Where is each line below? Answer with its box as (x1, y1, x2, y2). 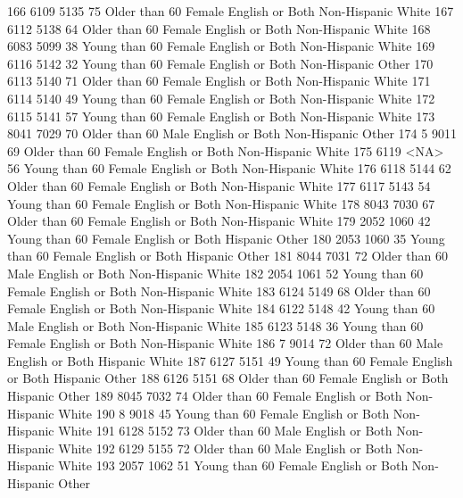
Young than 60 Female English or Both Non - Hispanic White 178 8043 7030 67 (7, 194, 435, 212)
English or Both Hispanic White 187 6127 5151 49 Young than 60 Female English (7, 351, 453, 369)
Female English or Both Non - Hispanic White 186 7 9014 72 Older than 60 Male (7, 334, 443, 353)
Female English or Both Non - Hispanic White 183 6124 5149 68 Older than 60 (7, 281, 431, 300)
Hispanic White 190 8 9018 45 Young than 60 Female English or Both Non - (7, 403, 420, 422)
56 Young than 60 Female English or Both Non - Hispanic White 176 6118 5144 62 (7, 159, 451, 178)
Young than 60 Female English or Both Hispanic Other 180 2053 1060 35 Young (7, 228, 445, 247)
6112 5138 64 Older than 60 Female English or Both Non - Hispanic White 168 (7, 19, 431, 37)
